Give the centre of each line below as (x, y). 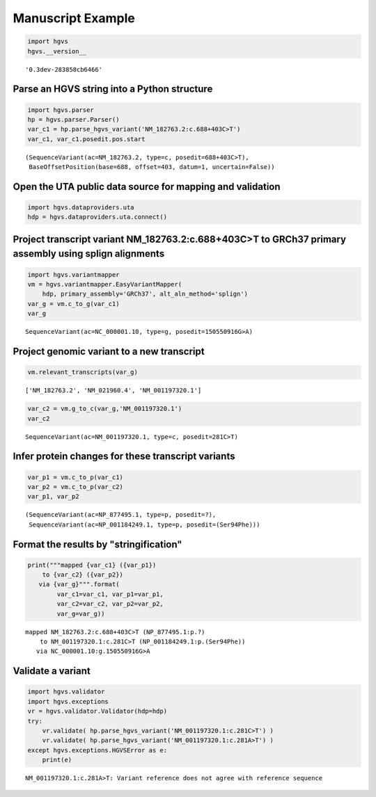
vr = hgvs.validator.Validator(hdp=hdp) (97, 711)
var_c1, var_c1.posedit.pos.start (86, 139)
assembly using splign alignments (89, 254)
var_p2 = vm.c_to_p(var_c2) (75, 486)
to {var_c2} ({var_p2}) (83, 575)
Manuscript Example (74, 18)
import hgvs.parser (61, 110)
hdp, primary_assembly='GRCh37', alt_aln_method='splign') (145, 294)
